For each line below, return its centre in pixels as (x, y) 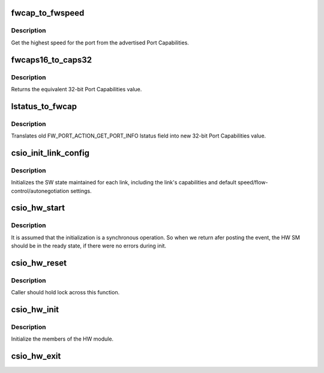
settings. (81, 191)
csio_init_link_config (50, 153)
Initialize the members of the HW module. (62, 339)
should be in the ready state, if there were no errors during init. (89, 246)
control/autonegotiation (40, 191)
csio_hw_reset (39, 263)
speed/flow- (253, 183)
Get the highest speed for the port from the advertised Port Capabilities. (100, 43)
